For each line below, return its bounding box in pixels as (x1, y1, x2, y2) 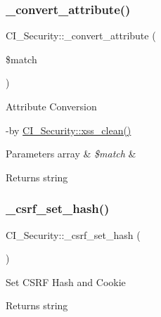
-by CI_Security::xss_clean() (6, 122, 131, 137)
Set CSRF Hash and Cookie (6, 274, 126, 289)
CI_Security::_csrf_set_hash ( (6, 227, 141, 242)
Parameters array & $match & (6, 146, 136, 161)
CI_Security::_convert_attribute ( (6, 28, 156, 43)
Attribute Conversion (6, 99, 97, 113)
